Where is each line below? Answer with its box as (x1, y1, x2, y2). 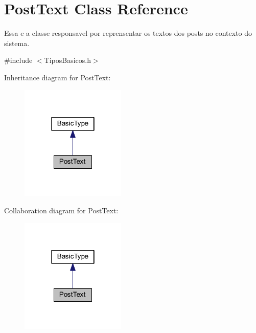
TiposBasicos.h (44, 55, 91, 65)
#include (4, 55, 33, 65)
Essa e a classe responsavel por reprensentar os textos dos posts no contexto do (4, 28, 252, 38)
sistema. (4, 37, 30, 48)
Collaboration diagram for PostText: (4, 205, 119, 215)
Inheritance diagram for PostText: (4, 72, 111, 82)
